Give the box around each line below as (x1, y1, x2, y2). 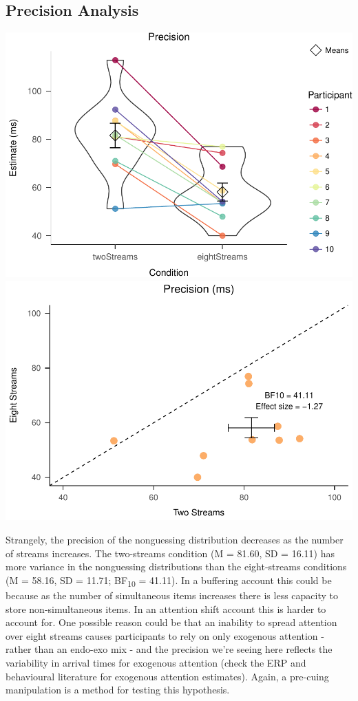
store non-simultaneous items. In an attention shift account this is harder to (6, 601, 326, 616)
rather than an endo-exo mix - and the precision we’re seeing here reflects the (6, 642, 333, 656)
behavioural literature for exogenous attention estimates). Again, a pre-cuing (6, 669, 329, 683)
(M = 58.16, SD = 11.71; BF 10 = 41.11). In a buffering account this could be (6, 572, 332, 589)
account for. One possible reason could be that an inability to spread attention (6, 615, 337, 629)
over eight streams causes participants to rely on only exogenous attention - (6, 628, 324, 643)
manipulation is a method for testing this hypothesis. (6, 682, 230, 697)
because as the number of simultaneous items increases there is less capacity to (6, 587, 339, 602)
